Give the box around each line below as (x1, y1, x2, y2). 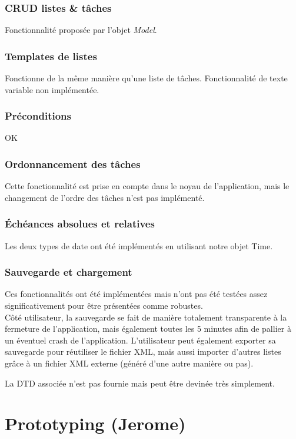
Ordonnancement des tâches (5, 156, 141, 171)
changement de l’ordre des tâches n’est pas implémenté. (5, 191, 205, 203)
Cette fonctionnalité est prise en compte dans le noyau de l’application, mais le (5, 180, 290, 192)
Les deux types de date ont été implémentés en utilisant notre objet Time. (5, 239, 273, 252)
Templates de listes (5, 48, 97, 63)
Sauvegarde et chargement (5, 265, 132, 279)
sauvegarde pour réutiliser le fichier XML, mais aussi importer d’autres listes (5, 345, 281, 358)
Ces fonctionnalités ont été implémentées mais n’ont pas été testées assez (5, 288, 268, 300)
